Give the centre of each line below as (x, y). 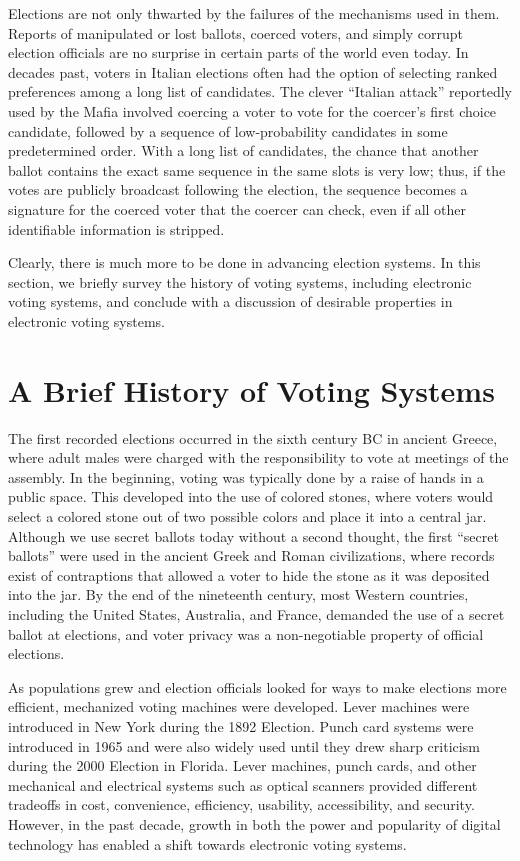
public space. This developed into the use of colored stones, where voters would (251, 496)
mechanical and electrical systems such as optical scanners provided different (243, 784)
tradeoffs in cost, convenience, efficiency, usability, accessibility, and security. (241, 804)
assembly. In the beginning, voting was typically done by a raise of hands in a (246, 476)
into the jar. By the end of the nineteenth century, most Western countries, (238, 594)
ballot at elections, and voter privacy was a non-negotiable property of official (246, 633)
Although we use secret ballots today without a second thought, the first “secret (253, 535)
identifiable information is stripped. (116, 228)
